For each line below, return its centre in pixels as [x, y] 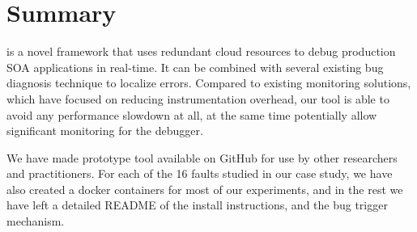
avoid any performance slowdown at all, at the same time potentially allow [192, 114]
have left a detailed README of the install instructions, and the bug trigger [197, 205]
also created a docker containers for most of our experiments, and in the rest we [205, 189]
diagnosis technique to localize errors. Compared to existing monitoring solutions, [209, 83]
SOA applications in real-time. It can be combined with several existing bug [195, 67]
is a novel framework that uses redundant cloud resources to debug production [201, 51]
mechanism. [36, 221]
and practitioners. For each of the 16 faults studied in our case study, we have [200, 173]
